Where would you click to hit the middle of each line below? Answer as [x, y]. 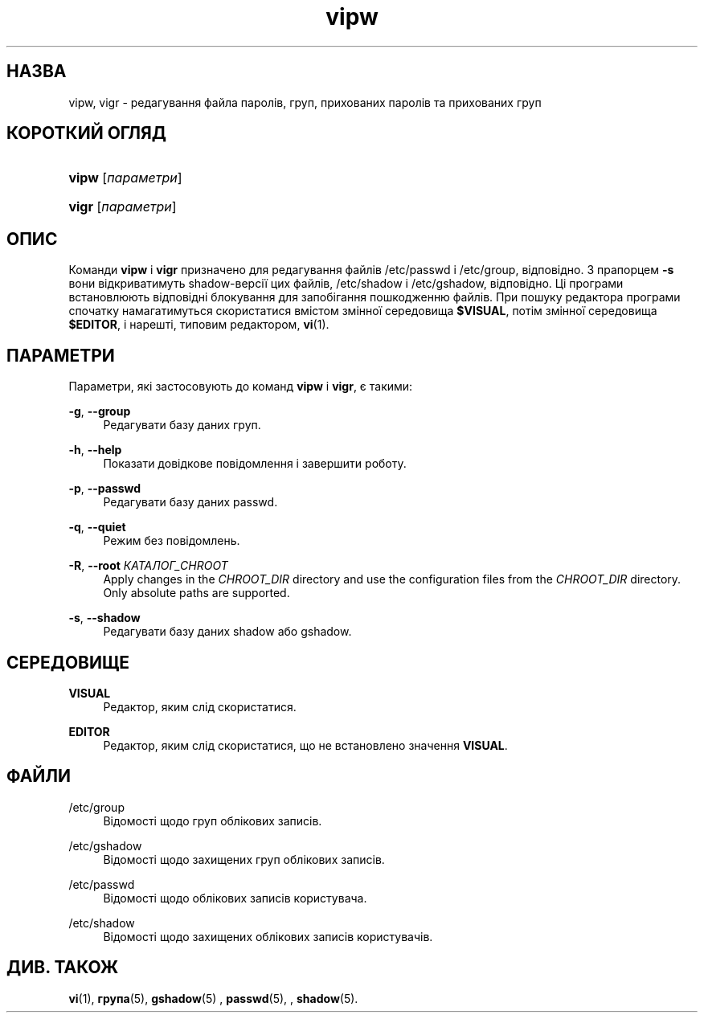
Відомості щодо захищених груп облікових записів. [244, 859]
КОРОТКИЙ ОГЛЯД [86, 133]
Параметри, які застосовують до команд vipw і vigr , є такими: [241, 387]
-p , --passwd [105, 489]
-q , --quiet [97, 527]
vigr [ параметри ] [123, 207]
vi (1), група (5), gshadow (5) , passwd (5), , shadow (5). [213, 998]
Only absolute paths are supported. [196, 593]
